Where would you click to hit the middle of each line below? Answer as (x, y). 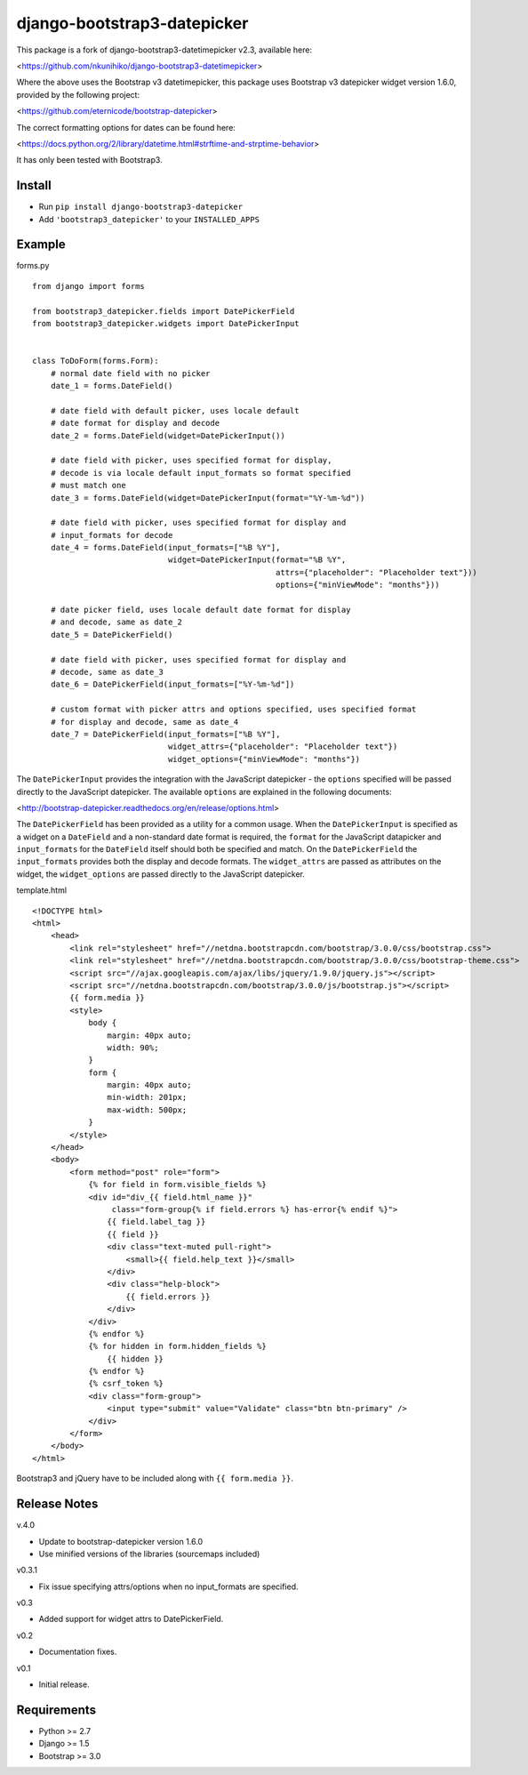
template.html (41, 890)
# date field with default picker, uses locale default (175, 410)
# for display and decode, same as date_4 (144, 722)
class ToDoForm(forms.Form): (96, 361)
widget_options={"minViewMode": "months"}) (264, 759)
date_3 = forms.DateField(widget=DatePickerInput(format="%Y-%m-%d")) (208, 498)
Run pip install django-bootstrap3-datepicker (141, 207)
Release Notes (57, 1504)
